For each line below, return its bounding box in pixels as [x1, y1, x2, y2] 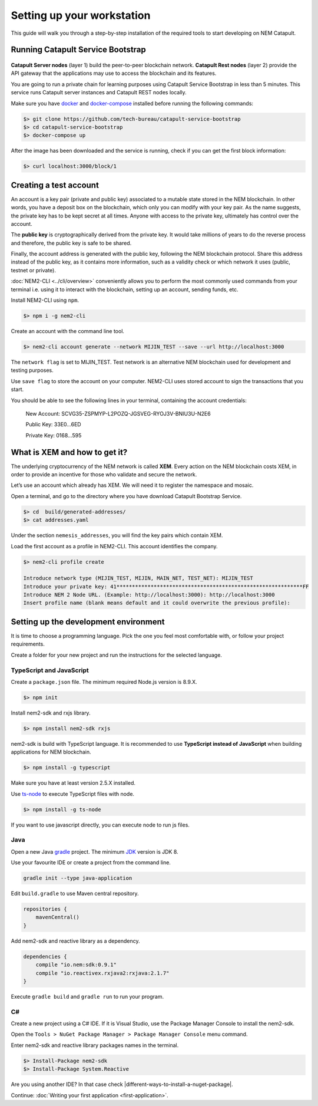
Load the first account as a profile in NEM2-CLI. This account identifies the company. [11, 542, 218, 549]
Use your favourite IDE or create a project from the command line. [11, 859, 171, 866]
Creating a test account [11, 180, 100, 190]
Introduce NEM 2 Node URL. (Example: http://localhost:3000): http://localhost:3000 [23, 591, 275, 598]
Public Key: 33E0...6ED [25, 421, 82, 428]
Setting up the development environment [11, 617, 165, 627]
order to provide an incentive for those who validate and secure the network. [11, 471, 197, 478]
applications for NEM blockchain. [11, 749, 91, 756]
